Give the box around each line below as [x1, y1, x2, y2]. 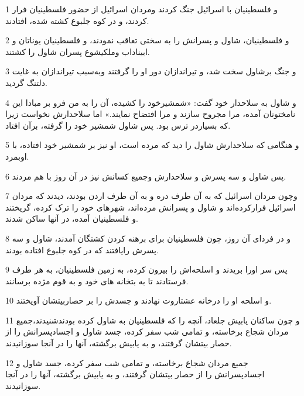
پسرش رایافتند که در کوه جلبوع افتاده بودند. [5, 243, 159, 256]
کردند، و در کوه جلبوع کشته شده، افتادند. [5, 14, 149, 26]
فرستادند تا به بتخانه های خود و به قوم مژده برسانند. [5, 274, 189, 287]
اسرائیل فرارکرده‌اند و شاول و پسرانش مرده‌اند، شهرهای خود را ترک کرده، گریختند [5, 201, 296, 213]
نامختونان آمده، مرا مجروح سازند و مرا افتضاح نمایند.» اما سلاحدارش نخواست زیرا [5, 108, 296, 120]
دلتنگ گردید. [5, 76, 47, 88]
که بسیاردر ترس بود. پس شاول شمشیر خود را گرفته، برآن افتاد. [5, 119, 231, 131]
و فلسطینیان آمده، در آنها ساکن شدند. [5, 212, 138, 225]
